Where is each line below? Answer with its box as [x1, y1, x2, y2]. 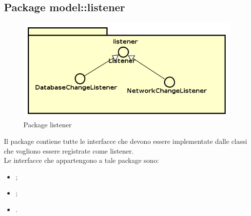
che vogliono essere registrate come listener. [4, 145, 134, 156]
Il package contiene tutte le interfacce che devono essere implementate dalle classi [4, 136, 247, 146]
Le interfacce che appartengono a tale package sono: [4, 155, 159, 165]
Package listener [23, 119, 72, 130]
